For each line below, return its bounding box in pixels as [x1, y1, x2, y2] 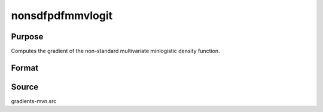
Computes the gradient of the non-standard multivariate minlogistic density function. [11, 48, 221, 55]
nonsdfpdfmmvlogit [11, 9, 113, 22]
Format [11, 63, 39, 73]
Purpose [11, 32, 44, 42]
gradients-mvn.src [11, 97, 57, 104]
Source [11, 82, 39, 92]
